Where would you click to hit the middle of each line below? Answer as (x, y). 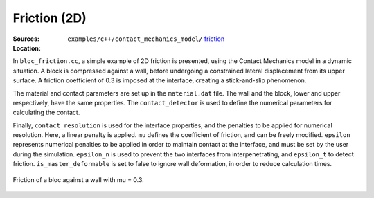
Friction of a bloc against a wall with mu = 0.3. (79, 179)
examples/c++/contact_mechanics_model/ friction (146, 39)
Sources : (26, 39)
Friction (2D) (50, 18)
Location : (27, 48)
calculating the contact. (46, 112)
